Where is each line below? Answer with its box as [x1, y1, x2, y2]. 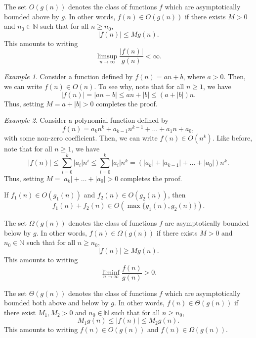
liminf [102, 269, 120, 277]
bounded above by [4, 11, 59, 21]
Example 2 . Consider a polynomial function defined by [4, 115, 169, 125]
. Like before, [212, 132, 253, 143]
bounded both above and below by [4, 297, 109, 308]
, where [183, 71, 205, 82]
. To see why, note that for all [94, 81, 184, 92]
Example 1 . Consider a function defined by [4, 71, 133, 82]
